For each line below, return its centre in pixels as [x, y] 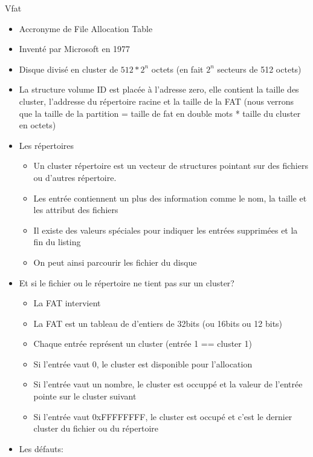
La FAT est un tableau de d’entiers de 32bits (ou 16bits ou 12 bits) [158, 323]
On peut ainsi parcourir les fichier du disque [115, 262]
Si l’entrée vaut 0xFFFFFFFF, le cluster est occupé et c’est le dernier [163, 416]
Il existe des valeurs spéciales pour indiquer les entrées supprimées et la [166, 230]
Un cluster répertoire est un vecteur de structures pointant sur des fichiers [171, 166]
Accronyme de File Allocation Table [86, 28]
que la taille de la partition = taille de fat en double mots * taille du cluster [160, 113]
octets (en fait [177, 69]
